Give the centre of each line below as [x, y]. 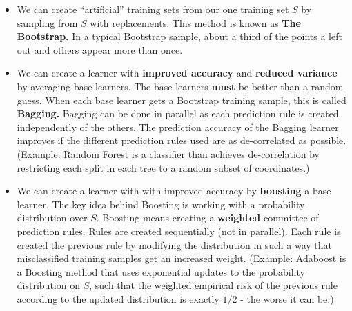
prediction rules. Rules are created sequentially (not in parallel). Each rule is [179, 231]
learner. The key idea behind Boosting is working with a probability [161, 204]
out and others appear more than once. [100, 49]
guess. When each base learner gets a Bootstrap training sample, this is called [182, 100]
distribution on [48, 285]
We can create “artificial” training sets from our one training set [153, 9]
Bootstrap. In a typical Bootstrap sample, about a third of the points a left [179, 36]
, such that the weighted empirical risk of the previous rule [213, 285]
